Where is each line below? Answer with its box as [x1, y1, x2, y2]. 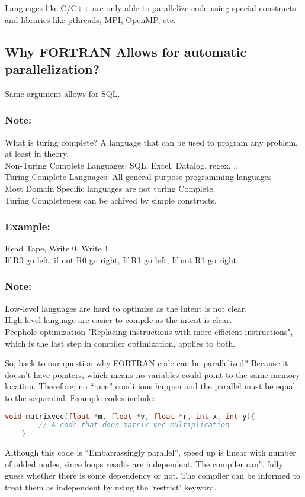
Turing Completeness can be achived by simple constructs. [5, 193, 217, 206]
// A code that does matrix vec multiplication [38, 421, 230, 430]
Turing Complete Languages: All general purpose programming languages [5, 170, 272, 183]
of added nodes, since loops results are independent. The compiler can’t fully [5, 457, 283, 470]
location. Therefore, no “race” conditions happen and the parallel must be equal [5, 380, 296, 392]
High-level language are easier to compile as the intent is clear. [5, 314, 232, 326]
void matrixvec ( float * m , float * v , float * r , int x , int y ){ [5, 412, 255, 421]
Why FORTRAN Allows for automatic [5, 42, 247, 60]
